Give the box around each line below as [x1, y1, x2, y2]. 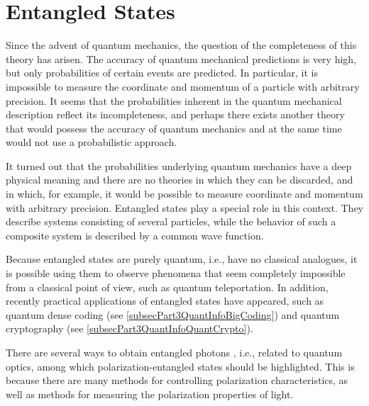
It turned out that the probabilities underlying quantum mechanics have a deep [6, 158, 352, 173]
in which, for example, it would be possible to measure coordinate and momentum [6, 186, 363, 201]
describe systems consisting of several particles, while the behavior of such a [6, 214, 336, 229]
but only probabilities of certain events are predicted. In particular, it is [6, 65, 318, 80]
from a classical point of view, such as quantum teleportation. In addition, [6, 279, 329, 294]
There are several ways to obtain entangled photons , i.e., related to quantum [6, 345, 343, 359]
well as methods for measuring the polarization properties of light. [6, 386, 294, 401]
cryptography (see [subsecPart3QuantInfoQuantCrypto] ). [6, 321, 253, 336]
